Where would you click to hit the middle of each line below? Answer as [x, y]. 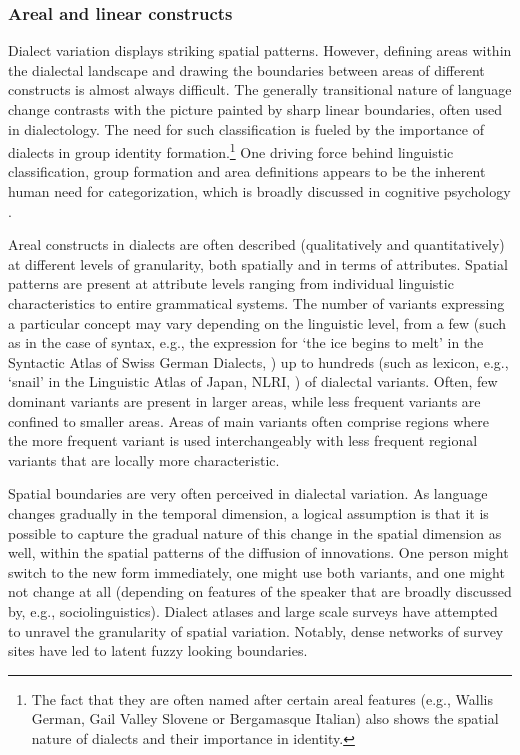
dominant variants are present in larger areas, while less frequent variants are [244, 400]
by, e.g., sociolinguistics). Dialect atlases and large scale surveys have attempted [253, 610]
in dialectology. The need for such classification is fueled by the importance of [246, 128]
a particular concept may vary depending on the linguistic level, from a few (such [257, 322]
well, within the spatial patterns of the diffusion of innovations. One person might [258, 552]
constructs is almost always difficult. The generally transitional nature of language [260, 89]
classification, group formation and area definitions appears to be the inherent [247, 171]
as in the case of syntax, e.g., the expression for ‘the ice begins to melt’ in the [246, 342]
